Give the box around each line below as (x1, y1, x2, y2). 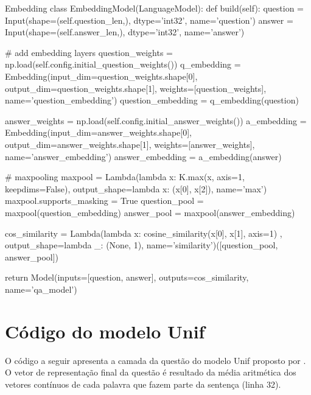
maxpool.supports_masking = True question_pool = (5, 194, 204, 207)
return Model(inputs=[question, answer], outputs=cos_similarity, (5, 271, 249, 284)
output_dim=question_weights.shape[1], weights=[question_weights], (5, 82, 267, 94)
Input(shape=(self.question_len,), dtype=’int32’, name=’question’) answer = (5, 13, 293, 26)
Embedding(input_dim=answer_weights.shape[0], (5, 126, 192, 139)
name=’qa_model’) (5, 282, 77, 295)
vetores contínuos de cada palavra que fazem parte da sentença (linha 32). (5, 377, 281, 390)
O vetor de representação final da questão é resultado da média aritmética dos (5, 366, 296, 379)
